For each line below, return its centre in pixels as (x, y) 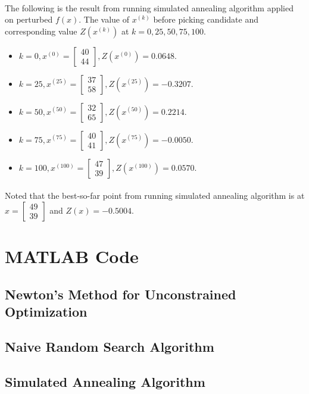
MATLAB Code (72, 256)
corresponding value (41, 31)
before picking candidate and (206, 19)
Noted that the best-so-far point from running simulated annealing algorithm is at (155, 196)
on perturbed (29, 19)
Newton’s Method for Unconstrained (121, 294)
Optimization (46, 312)
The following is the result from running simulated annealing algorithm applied (149, 7)
